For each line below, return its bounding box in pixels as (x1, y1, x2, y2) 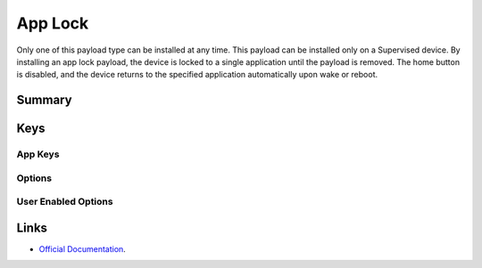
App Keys (16, 148, 60, 160)
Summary (16, 93, 72, 108)
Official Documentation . (38, 243, 127, 254)
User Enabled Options (16, 196, 113, 208)
